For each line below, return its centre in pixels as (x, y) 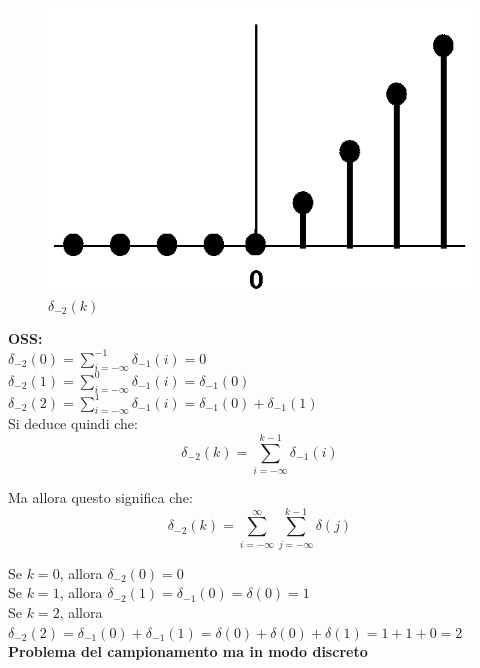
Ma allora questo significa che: (100, 497)
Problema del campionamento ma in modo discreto (188, 651)
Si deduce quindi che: (73, 423)
